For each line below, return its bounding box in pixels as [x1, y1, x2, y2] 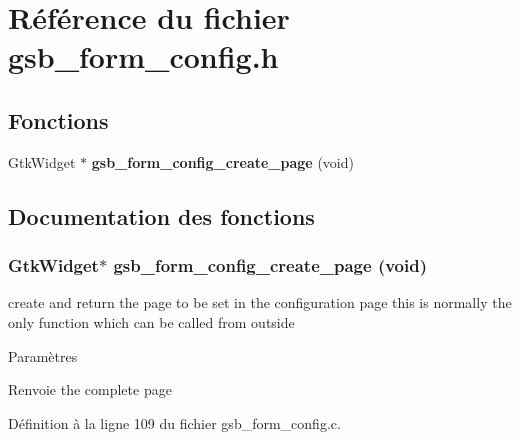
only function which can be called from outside [8, 311, 295, 332]
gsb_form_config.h [8, 36, 279, 77]
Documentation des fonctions [8, 200, 315, 231]
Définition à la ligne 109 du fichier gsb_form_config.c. [8, 412, 341, 433]
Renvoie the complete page [8, 379, 172, 400]
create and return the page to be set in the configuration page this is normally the [8, 292, 512, 313]
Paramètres [8, 345, 78, 366]
